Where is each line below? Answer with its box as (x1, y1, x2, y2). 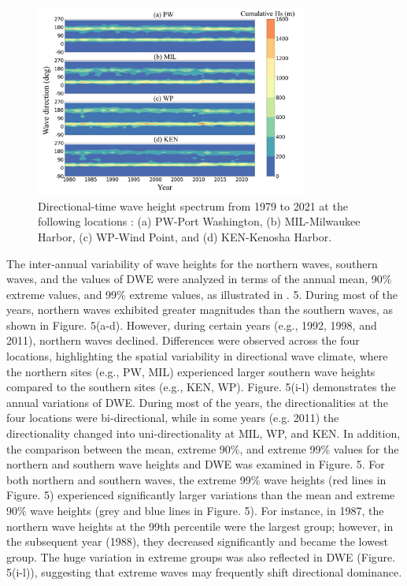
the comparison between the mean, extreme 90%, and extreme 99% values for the (6, 440, 399, 457)
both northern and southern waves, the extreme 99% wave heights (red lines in (6, 471, 387, 487)
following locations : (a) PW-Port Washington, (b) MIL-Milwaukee (38, 213, 361, 230)
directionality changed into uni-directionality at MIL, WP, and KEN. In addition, (6, 425, 401, 442)
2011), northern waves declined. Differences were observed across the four (6, 332, 360, 349)
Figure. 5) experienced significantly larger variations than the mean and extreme (6, 487, 395, 503)
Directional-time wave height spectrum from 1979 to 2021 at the (38, 197, 348, 214)
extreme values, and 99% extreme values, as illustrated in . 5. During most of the (6, 286, 398, 302)
